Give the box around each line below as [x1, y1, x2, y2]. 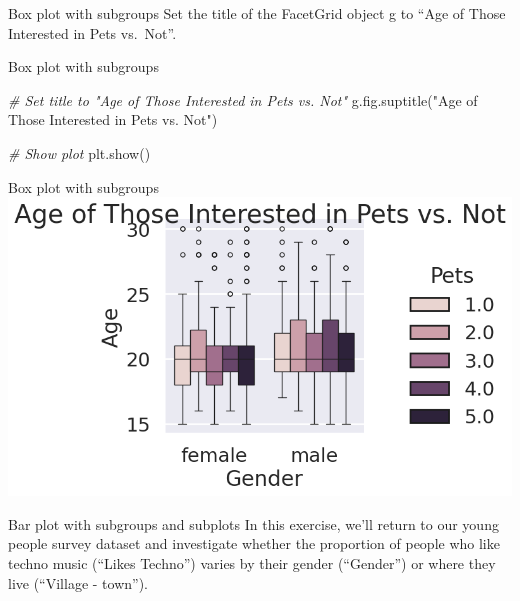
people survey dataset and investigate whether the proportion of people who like [8, 533, 500, 554]
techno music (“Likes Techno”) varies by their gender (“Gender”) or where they [8, 553, 496, 574]
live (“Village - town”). [8, 572, 148, 593]
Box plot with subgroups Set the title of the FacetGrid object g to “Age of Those [8, 3, 506, 23]
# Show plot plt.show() [8, 142, 151, 163]
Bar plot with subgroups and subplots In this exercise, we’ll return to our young [8, 513, 499, 534]
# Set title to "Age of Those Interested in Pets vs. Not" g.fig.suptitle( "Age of [8, 89, 478, 110]
